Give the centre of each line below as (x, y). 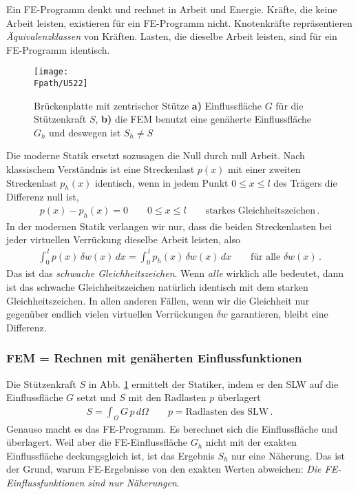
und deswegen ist (85, 132)
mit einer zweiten (264, 169)
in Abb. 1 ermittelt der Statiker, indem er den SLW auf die (213, 383)
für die (289, 105)
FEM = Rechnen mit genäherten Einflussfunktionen (154, 358)
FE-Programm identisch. (58, 49)
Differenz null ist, (43, 197)
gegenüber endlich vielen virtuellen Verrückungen (110, 314)
